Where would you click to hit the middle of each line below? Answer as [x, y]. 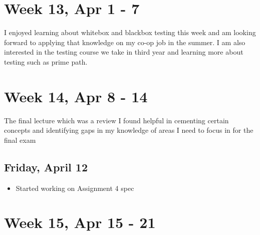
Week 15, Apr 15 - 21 [80, 222]
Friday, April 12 [46, 167]
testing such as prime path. [46, 61]
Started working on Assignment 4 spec [75, 188]
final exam [20, 140]
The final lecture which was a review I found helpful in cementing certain [116, 120]
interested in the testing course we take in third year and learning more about [124, 52]
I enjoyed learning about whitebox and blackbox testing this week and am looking [130, 32]
